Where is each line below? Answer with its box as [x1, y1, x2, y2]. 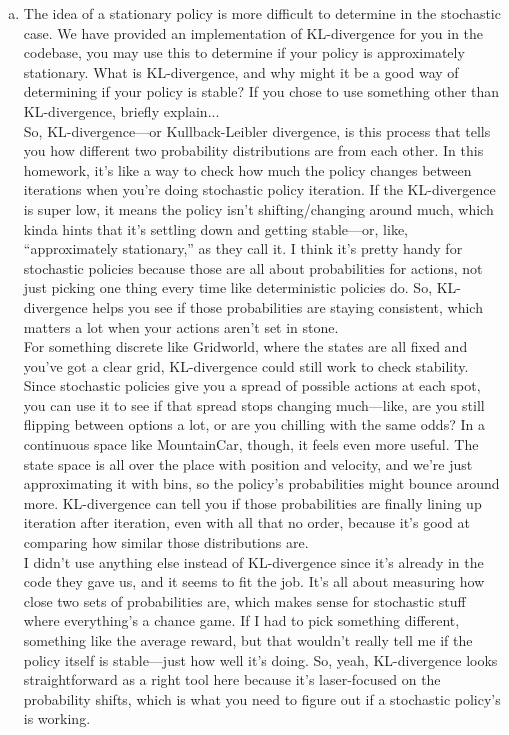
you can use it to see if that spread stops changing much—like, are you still [23, 394, 485, 415]
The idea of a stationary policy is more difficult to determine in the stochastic [23, 3, 501, 23]
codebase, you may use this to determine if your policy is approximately [23, 42, 465, 63]
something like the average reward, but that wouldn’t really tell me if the [23, 630, 473, 650]
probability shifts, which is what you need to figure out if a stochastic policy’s [23, 688, 501, 709]
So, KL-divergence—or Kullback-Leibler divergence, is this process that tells [23, 120, 491, 141]
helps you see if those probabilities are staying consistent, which [92, 296, 483, 317]
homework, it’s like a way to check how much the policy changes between [23, 159, 472, 180]
